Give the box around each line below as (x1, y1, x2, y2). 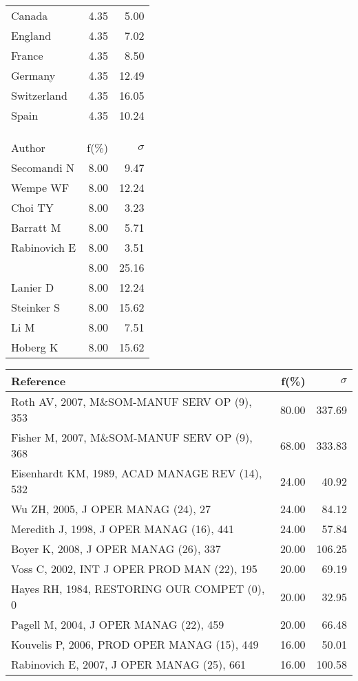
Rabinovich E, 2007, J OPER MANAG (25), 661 (11, 656, 246, 672)
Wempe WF (11, 180, 70, 195)
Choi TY (11, 199, 54, 215)
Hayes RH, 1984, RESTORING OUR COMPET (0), (11, 581, 265, 596)
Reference (11, 373, 66, 389)
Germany (11, 67, 56, 83)
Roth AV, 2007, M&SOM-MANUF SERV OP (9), (11, 393, 252, 409)
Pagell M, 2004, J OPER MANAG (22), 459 (11, 616, 224, 632)
